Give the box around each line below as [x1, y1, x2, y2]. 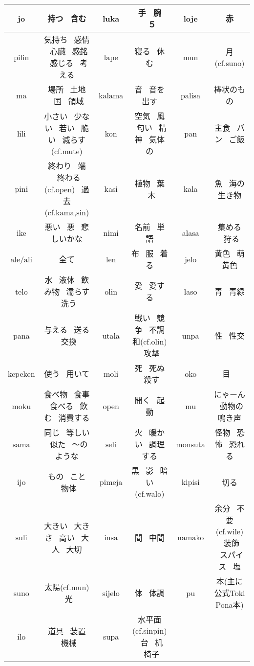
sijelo [102, 587, 120, 598]
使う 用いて [44, 368, 90, 379]
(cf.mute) [51, 145, 83, 157]
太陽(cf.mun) [44, 581, 89, 593]
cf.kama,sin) [47, 207, 89, 218]
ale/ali [10, 253, 32, 265]
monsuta [176, 438, 205, 450]
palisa [181, 89, 201, 101]
